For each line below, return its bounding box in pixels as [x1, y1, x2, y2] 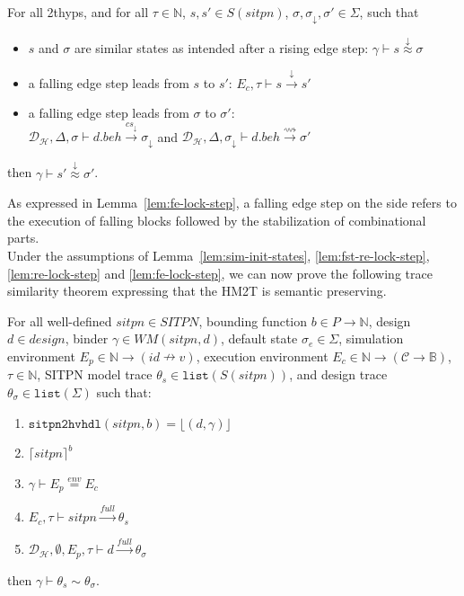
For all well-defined [7, 311, 112, 330]
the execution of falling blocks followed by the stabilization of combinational [7, 210, 426, 229]
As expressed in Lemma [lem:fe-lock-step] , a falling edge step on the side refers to [7, 193, 457, 212]
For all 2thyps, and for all [7, 3, 149, 21]
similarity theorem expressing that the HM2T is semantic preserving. [7, 281, 387, 300]
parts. [7, 228, 39, 247]
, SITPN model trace [37, 365, 153, 384]
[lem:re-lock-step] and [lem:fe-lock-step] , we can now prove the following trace [7, 263, 433, 282]
